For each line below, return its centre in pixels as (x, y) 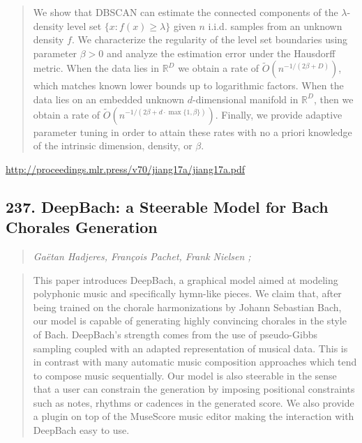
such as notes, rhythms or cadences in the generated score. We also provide (194, 402)
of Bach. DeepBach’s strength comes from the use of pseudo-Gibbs (175, 334)
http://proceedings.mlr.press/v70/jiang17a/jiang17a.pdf (126, 168)
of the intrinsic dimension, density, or (113, 145)
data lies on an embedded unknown (109, 99)
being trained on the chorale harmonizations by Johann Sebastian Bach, (187, 307)
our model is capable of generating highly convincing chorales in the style (190, 321)
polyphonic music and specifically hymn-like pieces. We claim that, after (187, 293)
